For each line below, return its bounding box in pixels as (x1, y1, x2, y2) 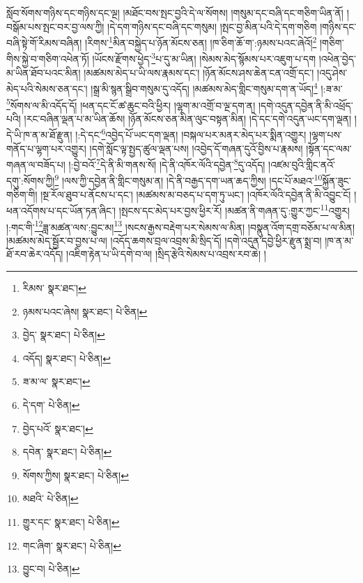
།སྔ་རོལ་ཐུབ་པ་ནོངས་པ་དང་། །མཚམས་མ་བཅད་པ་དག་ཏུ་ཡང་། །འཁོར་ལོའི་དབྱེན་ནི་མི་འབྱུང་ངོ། (40, 187, 351, 201)
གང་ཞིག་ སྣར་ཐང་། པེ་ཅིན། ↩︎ (22, 538, 121, 552)
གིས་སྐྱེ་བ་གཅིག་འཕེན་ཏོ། (6, 52, 89, 66)
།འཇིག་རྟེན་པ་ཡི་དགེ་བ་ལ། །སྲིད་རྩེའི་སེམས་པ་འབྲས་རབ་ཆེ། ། (66, 247, 266, 261)
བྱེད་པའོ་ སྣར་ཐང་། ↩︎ (22, 421, 93, 435)
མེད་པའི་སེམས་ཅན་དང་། (6, 81, 88, 95)
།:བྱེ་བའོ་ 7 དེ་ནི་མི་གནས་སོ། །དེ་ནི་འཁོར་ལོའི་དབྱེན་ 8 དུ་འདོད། (68, 155, 265, 171)
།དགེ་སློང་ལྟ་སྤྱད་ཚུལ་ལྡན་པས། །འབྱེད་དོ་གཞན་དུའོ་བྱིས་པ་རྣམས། (89, 141, 303, 155)
